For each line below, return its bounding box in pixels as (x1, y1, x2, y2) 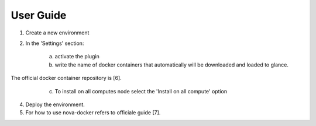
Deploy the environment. (25, 101, 85, 108)
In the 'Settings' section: (25, 40, 84, 47)
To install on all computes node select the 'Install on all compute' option (54, 87, 228, 94)
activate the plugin (54, 53, 99, 60)
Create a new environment (25, 29, 90, 36)
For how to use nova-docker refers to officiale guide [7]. (25, 109, 161, 116)
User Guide (11, 9, 67, 22)
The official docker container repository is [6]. (11, 75, 122, 82)
